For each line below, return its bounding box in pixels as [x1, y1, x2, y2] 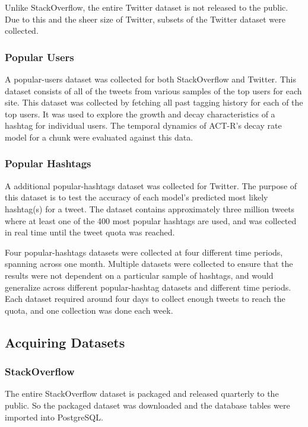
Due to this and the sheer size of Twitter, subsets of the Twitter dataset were [5, 12, 285, 25]
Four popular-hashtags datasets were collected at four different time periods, [5, 246, 283, 258]
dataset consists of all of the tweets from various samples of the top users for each [5, 84, 302, 97]
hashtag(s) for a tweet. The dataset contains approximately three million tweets [5, 202, 295, 215]
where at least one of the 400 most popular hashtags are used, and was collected [5, 214, 297, 227]
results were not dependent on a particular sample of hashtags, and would [5, 269, 274, 281]
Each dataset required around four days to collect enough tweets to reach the [5, 292, 285, 305]
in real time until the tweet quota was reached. [5, 226, 175, 238]
